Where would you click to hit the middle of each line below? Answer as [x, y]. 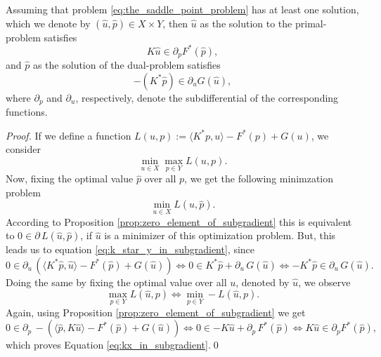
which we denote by [48, 23]
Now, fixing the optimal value [70, 178]
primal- [311, 23]
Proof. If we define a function [69, 135]
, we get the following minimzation [259, 178]
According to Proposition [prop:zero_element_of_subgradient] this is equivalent [179, 221]
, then [175, 23]
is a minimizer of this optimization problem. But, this [220, 235]
